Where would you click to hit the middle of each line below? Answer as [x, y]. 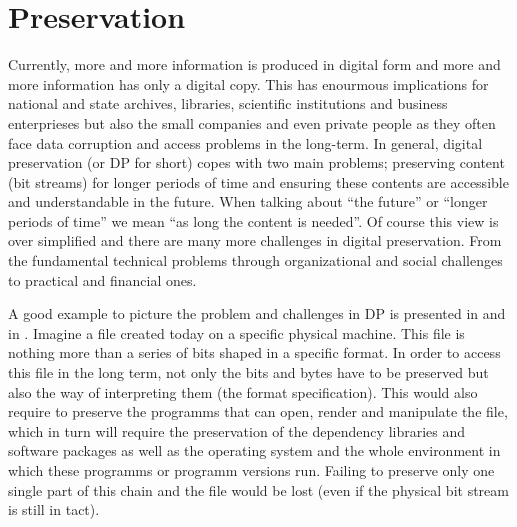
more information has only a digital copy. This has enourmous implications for [248, 83]
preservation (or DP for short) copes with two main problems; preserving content [256, 162]
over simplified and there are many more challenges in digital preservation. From [255, 240]
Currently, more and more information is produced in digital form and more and [254, 64]
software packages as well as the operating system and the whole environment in [254, 450]
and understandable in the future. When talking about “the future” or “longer [248, 201]
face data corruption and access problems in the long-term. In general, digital [245, 142]
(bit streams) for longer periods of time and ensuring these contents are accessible [258, 181]
